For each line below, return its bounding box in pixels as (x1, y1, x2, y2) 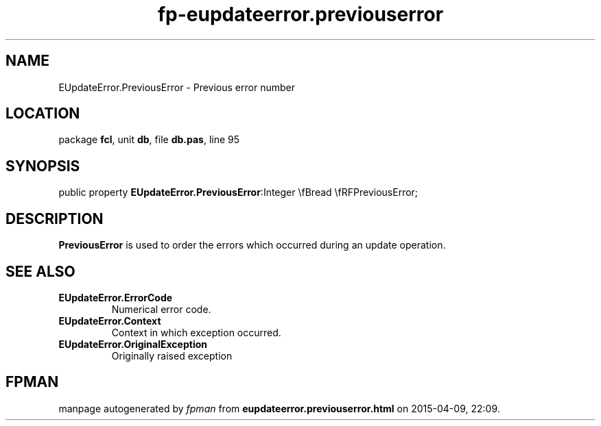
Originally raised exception (111, 349, 233, 362)
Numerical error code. (111, 303, 211, 315)
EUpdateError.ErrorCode (58, 291, 173, 303)
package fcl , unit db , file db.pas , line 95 (58, 134, 240, 146)
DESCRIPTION (5, 210, 104, 227)
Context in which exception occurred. (111, 326, 281, 338)
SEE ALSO (5, 262, 75, 280)
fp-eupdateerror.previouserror (157, 3, 444, 26)
